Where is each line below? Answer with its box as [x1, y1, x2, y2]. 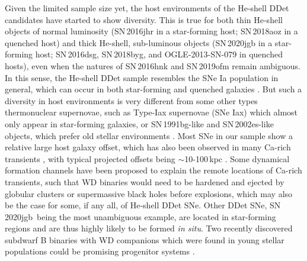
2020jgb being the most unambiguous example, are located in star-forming [5, 210, 276, 223]
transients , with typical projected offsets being [5, 152, 175, 165]
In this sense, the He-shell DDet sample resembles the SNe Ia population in [5, 71, 279, 83]
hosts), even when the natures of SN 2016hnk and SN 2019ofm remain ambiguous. [5, 59, 300, 72]
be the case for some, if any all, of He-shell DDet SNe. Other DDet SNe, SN [5, 199, 281, 211]
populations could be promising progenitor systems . [5, 245, 195, 257]
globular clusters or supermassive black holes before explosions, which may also [5, 187, 293, 199]
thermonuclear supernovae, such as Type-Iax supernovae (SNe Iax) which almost [5, 106, 298, 118]
